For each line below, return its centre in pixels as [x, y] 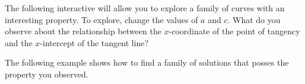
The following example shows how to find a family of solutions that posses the [147, 62]
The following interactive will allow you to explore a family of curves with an [145, 8]
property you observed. [47, 74]
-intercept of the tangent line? [94, 42]
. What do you [254, 19]
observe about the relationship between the [83, 31]
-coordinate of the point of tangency [234, 31]
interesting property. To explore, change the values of [101, 19]
